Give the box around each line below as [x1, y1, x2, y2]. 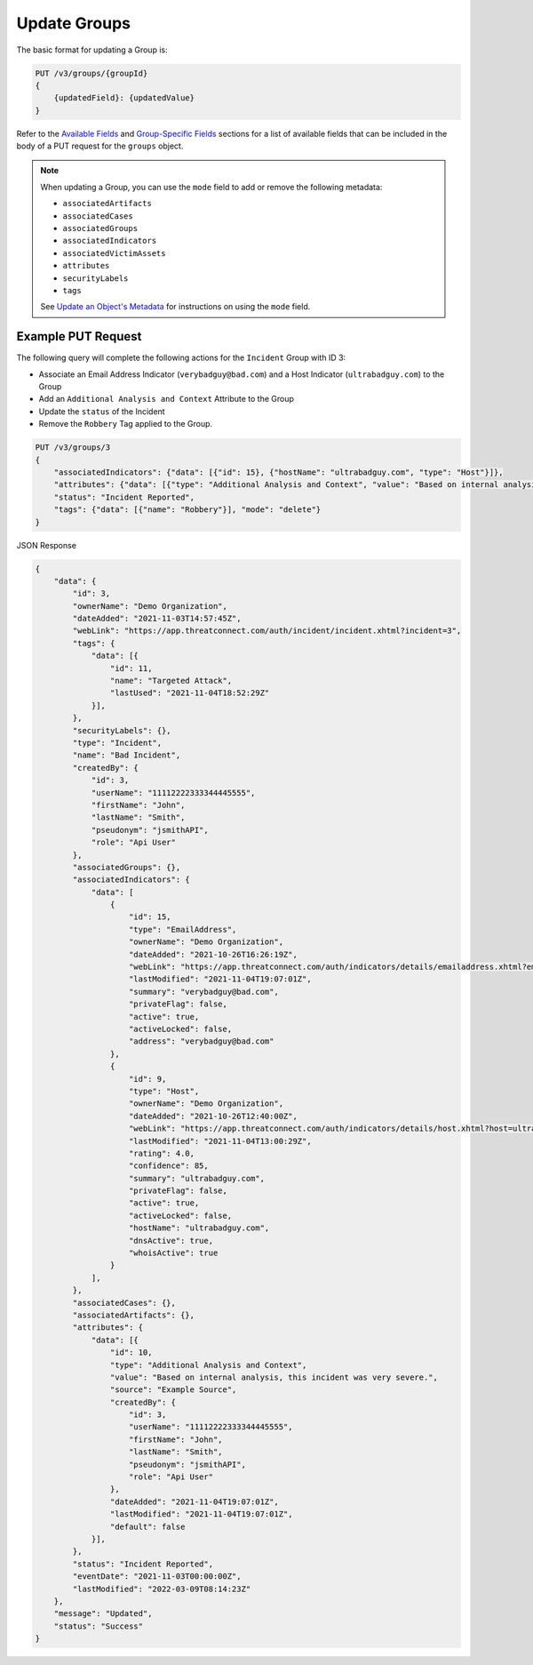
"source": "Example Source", [109, 1385, 237, 1395]
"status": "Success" [53, 1621, 144, 1631]
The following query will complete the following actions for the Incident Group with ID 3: [16, 352, 346, 364]
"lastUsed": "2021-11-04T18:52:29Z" [109, 688, 270, 698]
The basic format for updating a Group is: [16, 44, 168, 55]
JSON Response [16, 540, 77, 550]
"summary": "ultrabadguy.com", [129, 1173, 266, 1183]
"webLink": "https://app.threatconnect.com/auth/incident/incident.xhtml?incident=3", [72, 626, 462, 636]
